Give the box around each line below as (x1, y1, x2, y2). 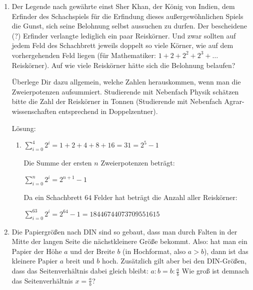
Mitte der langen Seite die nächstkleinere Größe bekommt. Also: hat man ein (11, 236, 247, 246)
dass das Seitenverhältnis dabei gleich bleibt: (11, 265, 148, 276)
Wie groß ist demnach (181, 265, 249, 276)
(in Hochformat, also (122, 245, 186, 256)
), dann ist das (203, 245, 248, 256)
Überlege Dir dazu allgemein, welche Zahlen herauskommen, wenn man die (11, 76, 241, 87)
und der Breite (70, 245, 115, 256)
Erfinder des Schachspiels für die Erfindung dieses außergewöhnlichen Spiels (11, 10, 243, 21)
